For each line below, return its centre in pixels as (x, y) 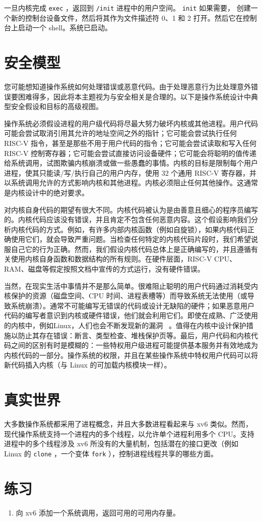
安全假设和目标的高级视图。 (57, 106)
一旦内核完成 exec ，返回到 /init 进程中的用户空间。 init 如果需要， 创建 (127, 8)
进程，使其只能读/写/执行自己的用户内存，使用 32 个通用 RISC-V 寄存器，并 (130, 172)
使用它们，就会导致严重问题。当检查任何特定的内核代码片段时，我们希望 (131, 239)
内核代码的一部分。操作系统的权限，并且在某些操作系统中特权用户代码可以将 (131, 355)
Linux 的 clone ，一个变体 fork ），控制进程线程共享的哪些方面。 (111, 453)
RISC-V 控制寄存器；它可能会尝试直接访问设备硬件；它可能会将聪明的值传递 (130, 153)
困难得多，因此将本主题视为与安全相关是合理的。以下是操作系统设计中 (134, 96)
